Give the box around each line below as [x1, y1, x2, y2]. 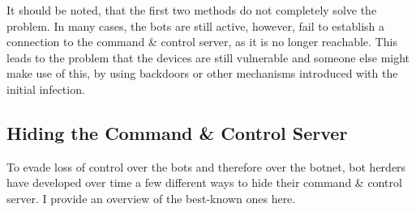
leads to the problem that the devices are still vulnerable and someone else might [6, 49, 410, 66]
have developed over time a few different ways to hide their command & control [6, 174, 402, 191]
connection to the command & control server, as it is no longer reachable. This [6, 33, 397, 50]
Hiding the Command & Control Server [6, 120, 348, 145]
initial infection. [6, 80, 85, 97]
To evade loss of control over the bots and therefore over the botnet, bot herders [6, 158, 406, 175]
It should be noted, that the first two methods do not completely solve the [6, 2, 377, 18]
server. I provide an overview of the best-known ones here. [6, 189, 296, 206]
